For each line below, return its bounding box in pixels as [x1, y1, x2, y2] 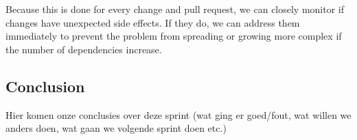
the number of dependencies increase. [5, 42, 162, 56]
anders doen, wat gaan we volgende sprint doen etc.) [5, 121, 227, 135]
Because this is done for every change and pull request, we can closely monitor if [5, 2, 345, 16]
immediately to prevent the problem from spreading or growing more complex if [5, 29, 342, 43]
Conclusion [5, 75, 85, 96]
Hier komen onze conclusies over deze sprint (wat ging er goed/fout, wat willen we [5, 107, 352, 122]
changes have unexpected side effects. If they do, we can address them [5, 15, 300, 29]
